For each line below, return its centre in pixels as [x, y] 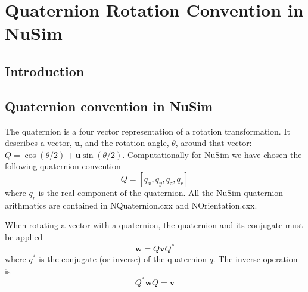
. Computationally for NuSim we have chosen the [212, 154]
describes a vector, [38, 143]
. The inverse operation [255, 259]
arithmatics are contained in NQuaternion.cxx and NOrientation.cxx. [131, 205]
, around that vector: [214, 143]
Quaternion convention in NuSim [109, 106]
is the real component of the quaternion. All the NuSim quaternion [161, 192]
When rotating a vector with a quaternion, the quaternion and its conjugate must [154, 225]
